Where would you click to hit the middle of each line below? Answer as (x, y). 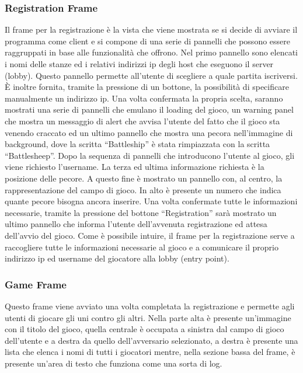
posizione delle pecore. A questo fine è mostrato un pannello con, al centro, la (144, 178)
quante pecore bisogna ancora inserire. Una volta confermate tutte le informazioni (151, 201)
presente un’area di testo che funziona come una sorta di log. (114, 363)
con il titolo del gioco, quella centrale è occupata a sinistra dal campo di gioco (144, 329)
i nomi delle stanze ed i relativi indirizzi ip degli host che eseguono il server (139, 64)
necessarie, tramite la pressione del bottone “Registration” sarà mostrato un (141, 212)
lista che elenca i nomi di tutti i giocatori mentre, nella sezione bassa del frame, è (150, 352)
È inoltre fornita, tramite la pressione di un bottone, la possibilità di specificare (147, 87)
